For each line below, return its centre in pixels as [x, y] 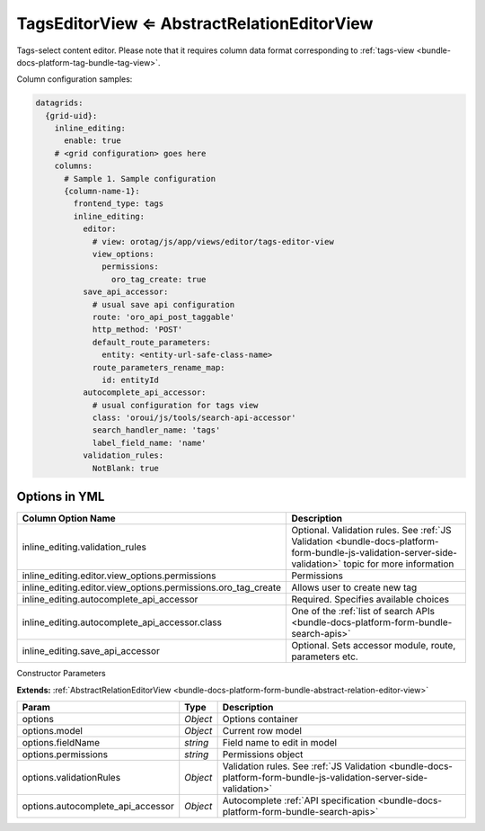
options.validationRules [71, 777]
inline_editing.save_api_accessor [91, 651]
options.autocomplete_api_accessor [98, 806]
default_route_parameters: [151, 342]
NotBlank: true [125, 468]
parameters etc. [325, 657]
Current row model [262, 730]
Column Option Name [69, 519]
